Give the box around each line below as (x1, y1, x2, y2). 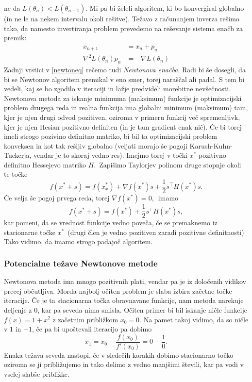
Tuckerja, (4, 150, 32, 160)
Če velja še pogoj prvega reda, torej (4, 193, 110, 203)
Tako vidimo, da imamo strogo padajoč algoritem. (4, 236, 153, 247)
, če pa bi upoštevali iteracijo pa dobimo (32, 324, 152, 334)
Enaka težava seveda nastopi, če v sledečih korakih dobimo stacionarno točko (4, 349, 234, 360)
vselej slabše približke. (4, 369, 69, 379)
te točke (4, 169, 28, 179)
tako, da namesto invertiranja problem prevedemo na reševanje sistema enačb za (4, 23, 243, 33)
